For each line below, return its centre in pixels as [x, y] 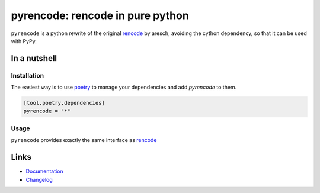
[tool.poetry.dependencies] [64, 103]
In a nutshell [34, 58]
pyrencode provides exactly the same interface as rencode [84, 140]
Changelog [39, 179]
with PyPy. [24, 41]
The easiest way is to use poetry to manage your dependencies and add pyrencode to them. [124, 87]
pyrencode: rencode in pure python [100, 15]
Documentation [44, 171]
